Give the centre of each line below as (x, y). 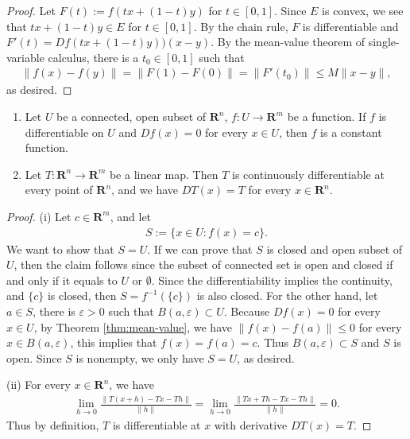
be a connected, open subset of (132, 116)
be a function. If (327, 116)
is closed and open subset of (335, 249)
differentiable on (64, 132)
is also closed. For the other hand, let (287, 295)
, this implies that (114, 342)
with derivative (251, 424)
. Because (247, 311)
